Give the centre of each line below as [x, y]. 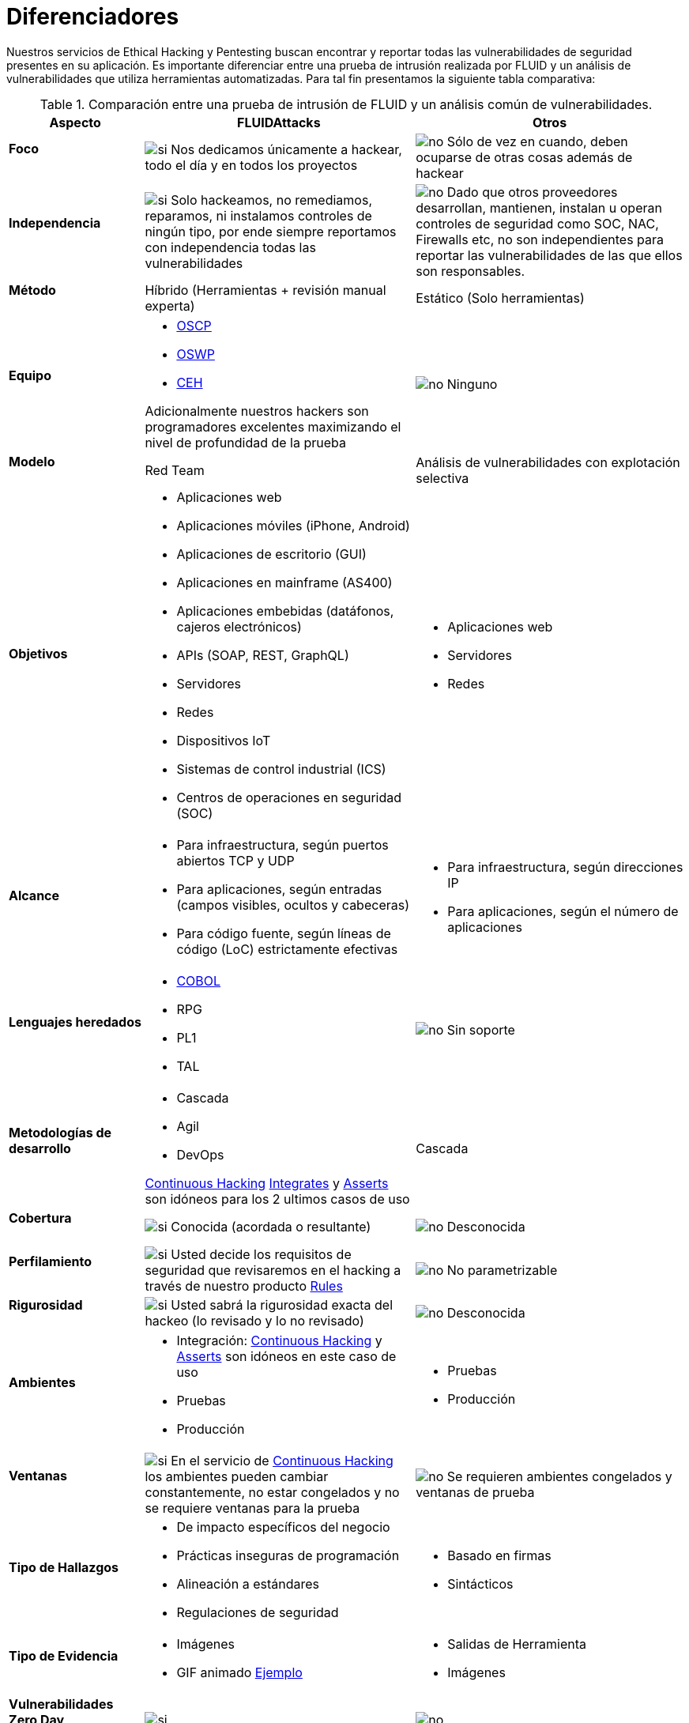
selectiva [442, 478]
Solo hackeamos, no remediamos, [271, 200]
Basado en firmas [499, 1555]
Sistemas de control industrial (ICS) [281, 769]
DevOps [200, 1155]
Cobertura [40, 1218]
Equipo [30, 376]
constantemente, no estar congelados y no [272, 1492]
